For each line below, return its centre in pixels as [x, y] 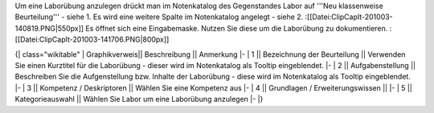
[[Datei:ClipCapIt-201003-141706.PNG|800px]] [92, 39]
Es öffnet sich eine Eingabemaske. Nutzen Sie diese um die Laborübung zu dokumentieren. [237, 28]
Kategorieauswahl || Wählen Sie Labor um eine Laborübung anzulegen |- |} [139, 99]
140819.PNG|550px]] [49, 28]
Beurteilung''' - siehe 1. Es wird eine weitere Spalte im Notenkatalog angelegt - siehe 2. [159, 17]
